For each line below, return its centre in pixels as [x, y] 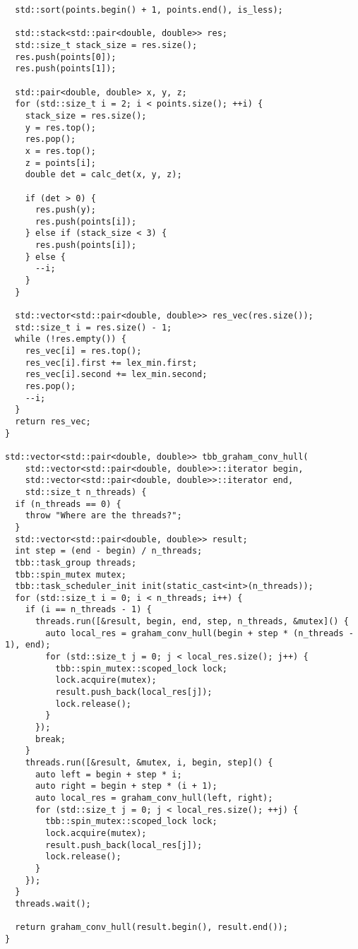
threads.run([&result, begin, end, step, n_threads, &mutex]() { [192, 622]
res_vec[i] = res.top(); [83, 351]
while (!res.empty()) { [71, 339]
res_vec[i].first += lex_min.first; [111, 363]
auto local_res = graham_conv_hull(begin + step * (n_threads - [199, 633]
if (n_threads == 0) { [68, 504]
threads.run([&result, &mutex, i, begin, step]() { [149, 763]
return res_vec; [53, 421]
